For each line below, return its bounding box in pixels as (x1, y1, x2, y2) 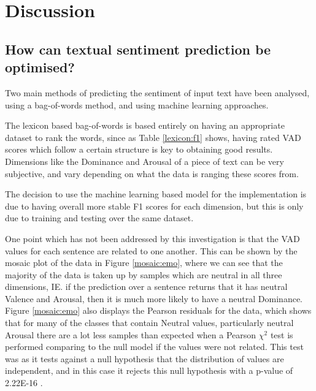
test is (270, 328, 293, 341)
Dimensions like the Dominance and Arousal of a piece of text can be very (5, 154, 284, 167)
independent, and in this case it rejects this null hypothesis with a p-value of (5, 364, 293, 377)
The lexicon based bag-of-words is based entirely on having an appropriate (5, 119, 285, 132)
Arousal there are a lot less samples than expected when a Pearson (5, 328, 256, 341)
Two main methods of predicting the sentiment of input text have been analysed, (5, 86, 310, 99)
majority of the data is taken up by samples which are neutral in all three (5, 268, 282, 281)
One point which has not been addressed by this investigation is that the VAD (5, 232, 300, 245)
